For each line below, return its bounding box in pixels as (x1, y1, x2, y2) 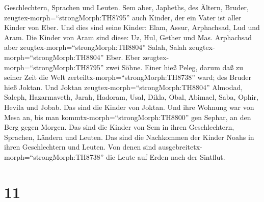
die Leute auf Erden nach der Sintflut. (106, 151, 225, 162)
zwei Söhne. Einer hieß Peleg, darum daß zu (106, 62, 243, 72)
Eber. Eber (106, 51, 141, 62)
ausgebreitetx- (158, 141, 202, 152)
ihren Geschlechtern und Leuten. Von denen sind (4, 141, 156, 152)
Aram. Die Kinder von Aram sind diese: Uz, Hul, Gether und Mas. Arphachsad (4, 32, 252, 42)
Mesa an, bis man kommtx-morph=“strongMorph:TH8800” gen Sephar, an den (4, 111, 251, 122)
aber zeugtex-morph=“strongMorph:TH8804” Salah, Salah (4, 42, 187, 52)
